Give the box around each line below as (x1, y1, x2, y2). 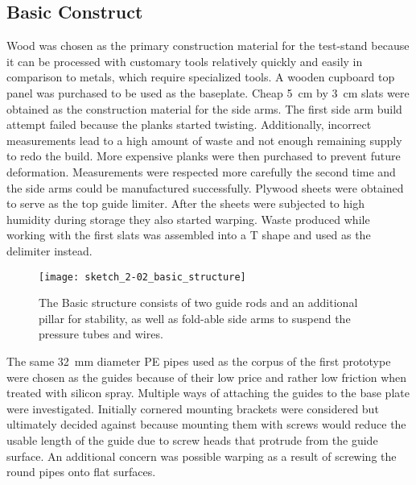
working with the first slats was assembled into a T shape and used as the (6, 226, 371, 243)
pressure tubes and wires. (39, 325, 163, 342)
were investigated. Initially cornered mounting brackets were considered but (6, 400, 379, 417)
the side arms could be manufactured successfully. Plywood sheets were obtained (6, 179, 404, 196)
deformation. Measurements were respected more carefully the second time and (6, 163, 396, 180)
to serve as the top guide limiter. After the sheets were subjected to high (6, 195, 365, 212)
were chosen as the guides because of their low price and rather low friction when (6, 368, 407, 385)
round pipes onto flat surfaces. (6, 463, 156, 480)
